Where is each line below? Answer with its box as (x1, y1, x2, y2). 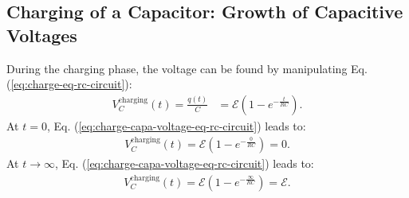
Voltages (6, 22, 77, 47)
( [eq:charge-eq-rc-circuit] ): (6, 76, 132, 92)
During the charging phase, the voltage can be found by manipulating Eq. (6, 60, 368, 76)
